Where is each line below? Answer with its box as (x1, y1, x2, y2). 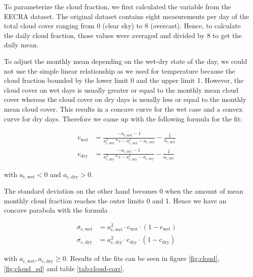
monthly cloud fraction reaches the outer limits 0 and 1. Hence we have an (4, 195, 227, 205)
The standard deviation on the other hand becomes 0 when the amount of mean (4, 186, 244, 196)
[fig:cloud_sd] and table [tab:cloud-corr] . (4, 263, 125, 273)
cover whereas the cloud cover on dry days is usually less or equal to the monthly (4, 94, 247, 104)
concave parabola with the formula (4, 205, 108, 215)
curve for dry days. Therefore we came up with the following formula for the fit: (4, 113, 243, 123)
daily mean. (4, 40, 39, 50)
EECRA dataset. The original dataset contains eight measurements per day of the (4, 11, 249, 21)
